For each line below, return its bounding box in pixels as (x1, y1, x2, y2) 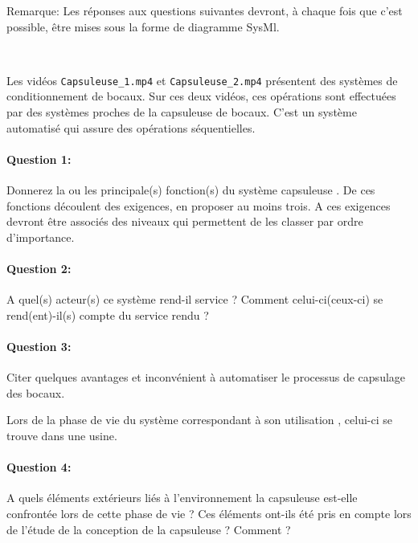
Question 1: (6, 150, 72, 167)
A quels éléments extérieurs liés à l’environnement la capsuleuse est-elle (6, 489, 358, 506)
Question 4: (6, 459, 72, 476)
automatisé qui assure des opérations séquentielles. (6, 119, 256, 136)
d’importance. (6, 228, 75, 245)
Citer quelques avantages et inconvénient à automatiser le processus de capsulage (6, 369, 406, 386)
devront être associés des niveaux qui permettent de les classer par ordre (6, 213, 363, 230)
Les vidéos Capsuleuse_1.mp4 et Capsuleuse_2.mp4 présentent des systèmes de (6, 71, 398, 88)
